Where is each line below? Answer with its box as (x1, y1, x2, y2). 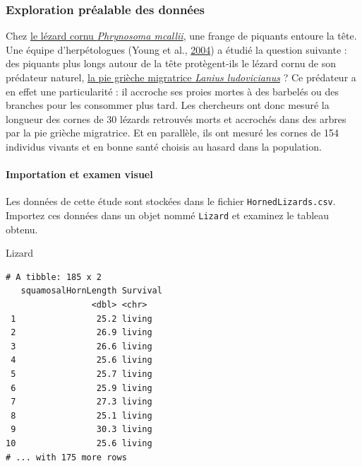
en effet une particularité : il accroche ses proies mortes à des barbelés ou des (6, 83, 339, 98)
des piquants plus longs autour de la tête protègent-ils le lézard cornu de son (6, 56, 337, 71)
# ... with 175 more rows (6, 452, 127, 462)
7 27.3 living (11, 397, 152, 407)
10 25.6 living (6, 438, 152, 448)
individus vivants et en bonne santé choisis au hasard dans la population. (6, 139, 322, 153)
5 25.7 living (11, 369, 152, 380)
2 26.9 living (11, 327, 152, 338)
